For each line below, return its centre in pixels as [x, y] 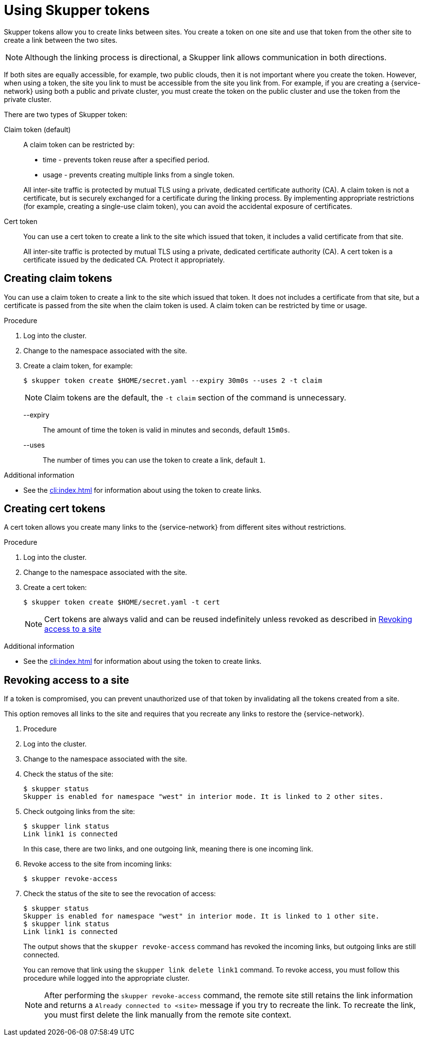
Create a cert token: [55, 588]
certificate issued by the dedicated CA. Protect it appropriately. [124, 260]
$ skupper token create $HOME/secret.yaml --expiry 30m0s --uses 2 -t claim [173, 380]
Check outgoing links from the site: [79, 812]
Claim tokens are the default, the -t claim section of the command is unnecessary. [195, 397]
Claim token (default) [37, 129]
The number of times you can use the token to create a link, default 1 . [154, 460]
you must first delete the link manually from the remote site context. [168, 1015]
